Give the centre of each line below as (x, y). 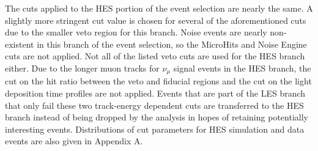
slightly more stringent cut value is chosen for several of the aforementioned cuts (156, 20)
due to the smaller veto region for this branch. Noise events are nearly (136, 32)
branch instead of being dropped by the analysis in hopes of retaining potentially (157, 117)
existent (20, 44)
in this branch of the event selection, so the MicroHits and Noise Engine (172, 44)
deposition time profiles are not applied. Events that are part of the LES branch (155, 93)
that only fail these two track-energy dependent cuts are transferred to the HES (154, 105)
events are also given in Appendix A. (74, 141)
